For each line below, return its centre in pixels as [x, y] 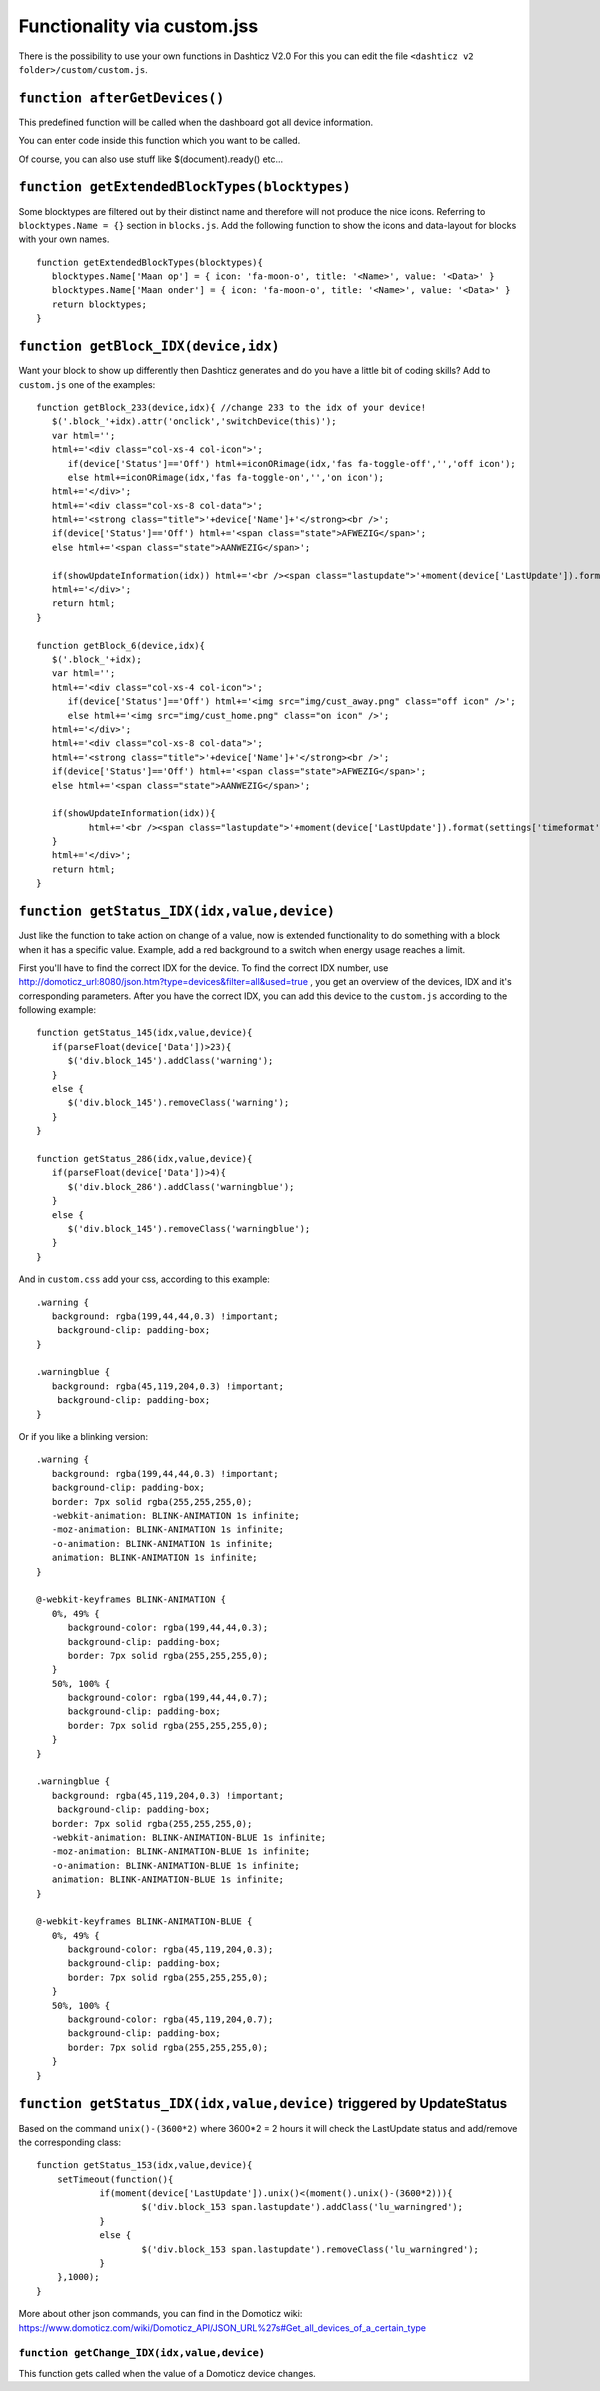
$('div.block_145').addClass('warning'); [170, 1061]
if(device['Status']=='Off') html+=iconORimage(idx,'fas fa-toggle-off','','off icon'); [292, 463]
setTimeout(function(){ [115, 2179]
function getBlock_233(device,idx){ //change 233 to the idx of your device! [231, 407]
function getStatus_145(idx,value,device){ [144, 1033]
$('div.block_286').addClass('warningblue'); [181, 1186]
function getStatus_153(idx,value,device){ [144, 2165]
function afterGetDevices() [121, 98]
